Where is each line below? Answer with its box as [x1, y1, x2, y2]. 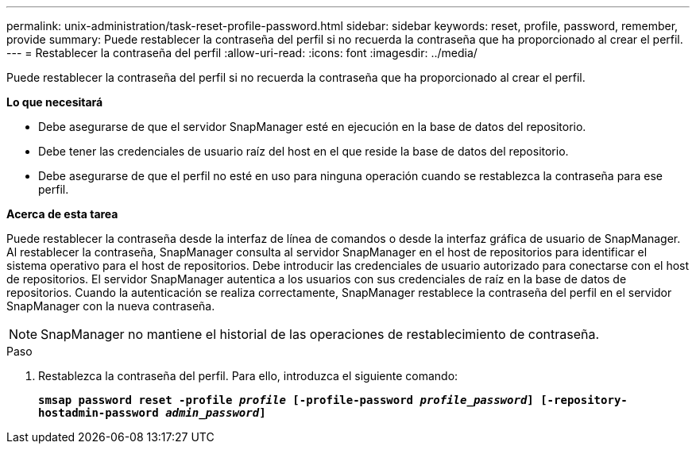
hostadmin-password [38, 406, 159, 419]
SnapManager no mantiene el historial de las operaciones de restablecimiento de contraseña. [41, 326, 600, 342]
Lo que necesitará [6, 95, 103, 109]
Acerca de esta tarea [6, 207, 118, 221]
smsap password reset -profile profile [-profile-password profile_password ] [38, 394, 534, 406]
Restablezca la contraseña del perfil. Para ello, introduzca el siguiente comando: [38, 369, 458, 383]
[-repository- [540, 394, 628, 406]
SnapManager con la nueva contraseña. [6, 299, 215, 313]
